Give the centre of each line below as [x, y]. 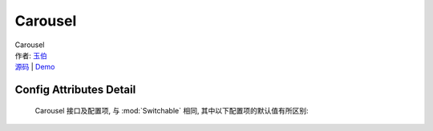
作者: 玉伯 [31, 55]
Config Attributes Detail [75, 90]
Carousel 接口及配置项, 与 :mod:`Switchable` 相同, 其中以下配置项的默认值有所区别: [172, 110]
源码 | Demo [35, 67]
